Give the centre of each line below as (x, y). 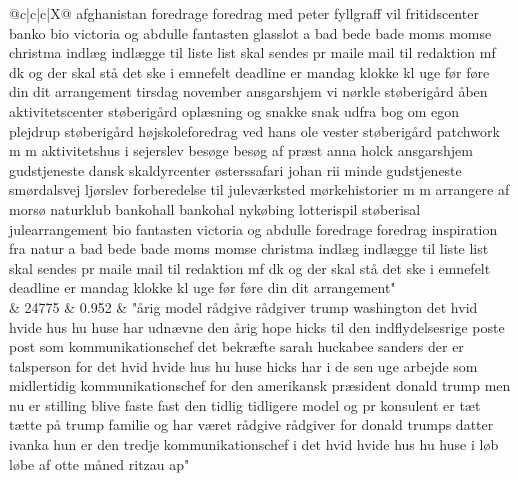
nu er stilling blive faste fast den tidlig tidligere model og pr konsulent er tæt (245, 404)
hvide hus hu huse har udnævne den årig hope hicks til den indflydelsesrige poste (257, 326)
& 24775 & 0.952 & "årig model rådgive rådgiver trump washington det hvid (243, 306)
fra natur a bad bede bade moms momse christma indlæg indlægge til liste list (249, 248)
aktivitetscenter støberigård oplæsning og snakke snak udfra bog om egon (234, 110)
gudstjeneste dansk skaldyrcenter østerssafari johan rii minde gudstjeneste (235, 169)
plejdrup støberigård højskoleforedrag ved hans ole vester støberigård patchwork (254, 130)
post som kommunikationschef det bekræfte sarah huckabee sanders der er (236, 346)
